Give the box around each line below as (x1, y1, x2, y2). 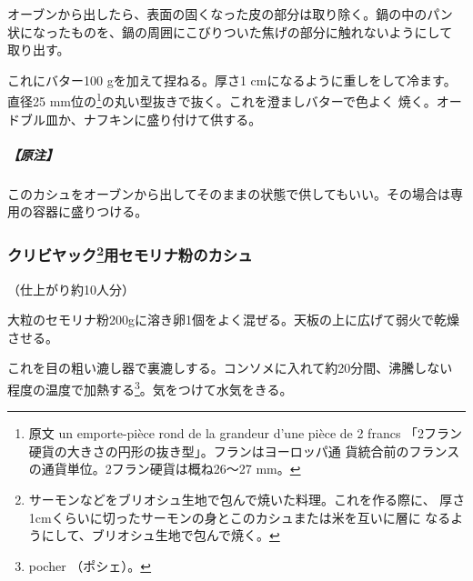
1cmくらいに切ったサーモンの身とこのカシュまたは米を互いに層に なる (28, 507, 451, 526)
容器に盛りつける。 (32, 202, 148, 221)
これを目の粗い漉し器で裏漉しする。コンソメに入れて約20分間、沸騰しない (7, 358, 453, 377)
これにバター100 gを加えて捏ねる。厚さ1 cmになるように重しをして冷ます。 (7, 70, 457, 89)
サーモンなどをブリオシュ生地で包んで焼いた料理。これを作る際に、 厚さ (28, 490, 466, 509)
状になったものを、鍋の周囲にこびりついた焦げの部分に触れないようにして (7, 22, 453, 41)
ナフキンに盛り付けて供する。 (83, 109, 262, 128)
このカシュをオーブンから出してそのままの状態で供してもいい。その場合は (7, 184, 450, 203)
